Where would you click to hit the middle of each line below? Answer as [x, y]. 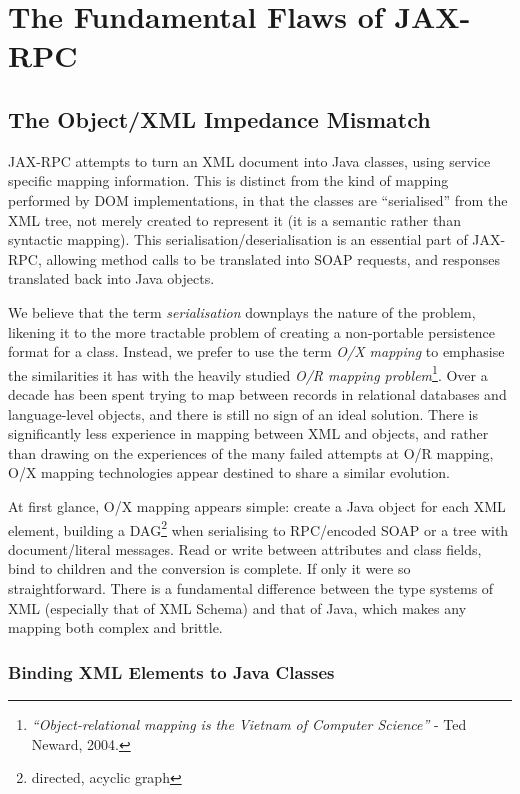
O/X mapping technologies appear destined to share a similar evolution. [229, 472]
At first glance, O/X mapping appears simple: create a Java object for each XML [257, 505]
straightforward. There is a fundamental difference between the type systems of [251, 587]
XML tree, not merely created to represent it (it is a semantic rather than [234, 219]
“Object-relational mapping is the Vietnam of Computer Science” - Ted [249, 723]
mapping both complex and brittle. [115, 627]
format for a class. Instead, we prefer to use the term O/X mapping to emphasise [256, 351]
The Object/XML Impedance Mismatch [219, 118]
